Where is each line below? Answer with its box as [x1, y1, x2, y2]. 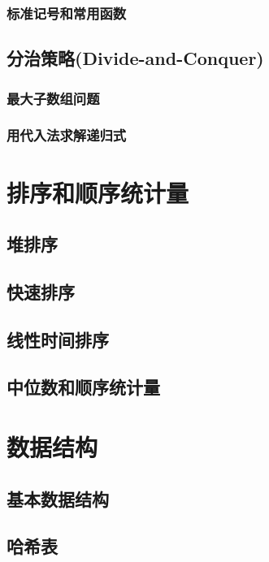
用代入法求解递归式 [7, 125, 127, 145]
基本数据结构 [7, 486, 109, 511]
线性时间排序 [7, 326, 109, 352]
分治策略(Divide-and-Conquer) [7, 45, 264, 71]
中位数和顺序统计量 [7, 374, 160, 400]
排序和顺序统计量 [7, 175, 189, 209]
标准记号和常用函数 [7, 2, 127, 23]
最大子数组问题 [7, 88, 100, 108]
